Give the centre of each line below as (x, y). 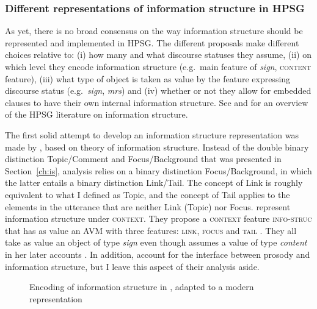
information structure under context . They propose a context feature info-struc (158, 218)
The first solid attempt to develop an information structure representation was (152, 134)
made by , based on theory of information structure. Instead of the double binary (157, 147)
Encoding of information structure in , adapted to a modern (142, 287)
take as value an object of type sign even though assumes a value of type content (156, 242)
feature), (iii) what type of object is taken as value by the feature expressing (148, 78)
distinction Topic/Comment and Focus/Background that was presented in (143, 159)
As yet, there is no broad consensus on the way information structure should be (154, 31)
